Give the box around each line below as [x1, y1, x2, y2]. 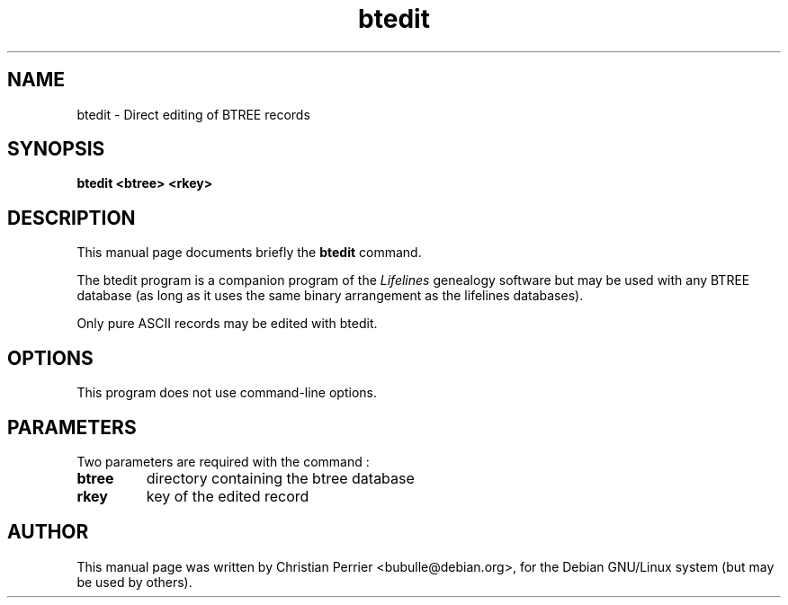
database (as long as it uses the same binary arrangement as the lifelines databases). [76, 288, 584, 304]
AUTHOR [7, 520, 89, 544]
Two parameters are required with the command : [76, 453, 370, 469]
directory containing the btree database [146, 468, 415, 487]
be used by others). [76, 574, 193, 590]
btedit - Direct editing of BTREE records [76, 106, 310, 122]
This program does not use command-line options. [76, 385, 377, 401]
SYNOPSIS [7, 138, 105, 161]
